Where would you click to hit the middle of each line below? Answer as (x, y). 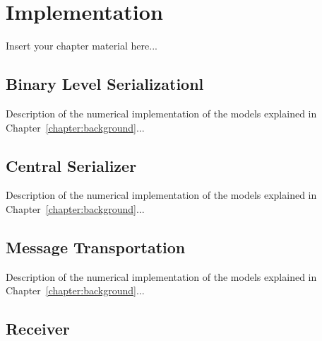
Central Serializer (71, 165)
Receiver (38, 329)
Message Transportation (96, 247)
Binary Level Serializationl (105, 84)
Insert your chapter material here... (82, 46)
